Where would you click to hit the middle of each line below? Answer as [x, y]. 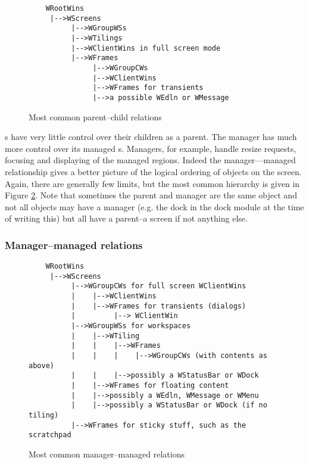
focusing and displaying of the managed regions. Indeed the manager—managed [150, 160]
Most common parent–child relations [95, 116]
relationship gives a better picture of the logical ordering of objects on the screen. [153, 171]
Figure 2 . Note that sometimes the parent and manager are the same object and [151, 195]
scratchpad [50, 435]
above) [41, 365]
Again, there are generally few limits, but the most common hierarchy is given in [152, 183]
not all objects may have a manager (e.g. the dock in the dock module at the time [154, 206]
